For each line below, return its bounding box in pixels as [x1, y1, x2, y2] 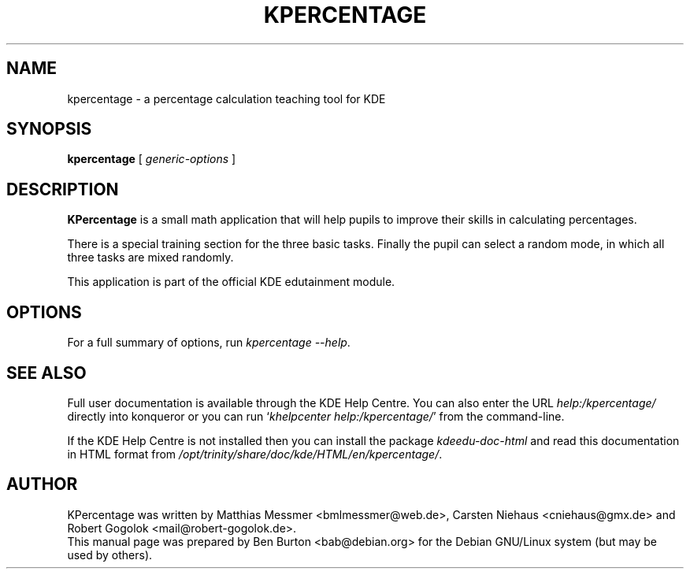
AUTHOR [6, 474, 78, 495]
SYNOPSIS [6, 119, 92, 139]
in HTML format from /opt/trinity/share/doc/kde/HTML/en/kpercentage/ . [67, 447, 443, 461]
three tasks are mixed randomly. [67, 250, 234, 265]
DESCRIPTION [6, 179, 119, 199]
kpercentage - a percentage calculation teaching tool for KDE [67, 91, 386, 106]
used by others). [67, 547, 153, 562]
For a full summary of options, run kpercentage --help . [67, 336, 351, 350]
